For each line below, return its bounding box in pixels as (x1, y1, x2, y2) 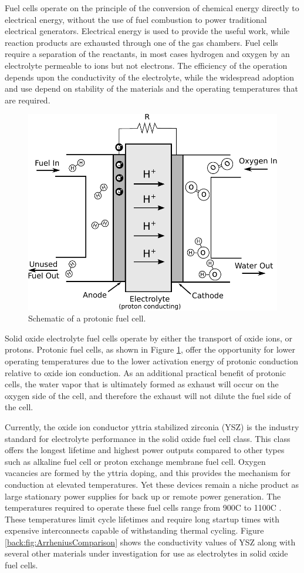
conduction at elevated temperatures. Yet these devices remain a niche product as (5, 478, 299, 490)
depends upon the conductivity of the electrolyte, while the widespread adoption (5, 71, 294, 83)
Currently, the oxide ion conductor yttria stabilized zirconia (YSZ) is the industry (5, 420, 299, 433)
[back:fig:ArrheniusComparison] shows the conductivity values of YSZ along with (5, 535, 296, 548)
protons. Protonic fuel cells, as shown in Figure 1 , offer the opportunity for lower (5, 343, 295, 356)
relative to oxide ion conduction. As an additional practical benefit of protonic (5, 366, 286, 378)
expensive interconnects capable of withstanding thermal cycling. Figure (5, 524, 264, 537)
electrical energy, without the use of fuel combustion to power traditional (5, 13, 267, 25)
